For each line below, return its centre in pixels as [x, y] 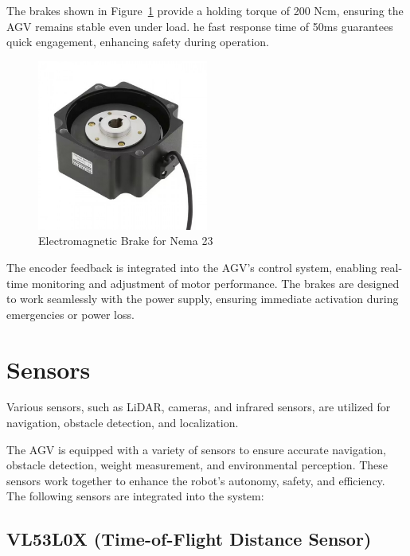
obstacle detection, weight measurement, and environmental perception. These [197, 465]
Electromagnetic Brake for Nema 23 [126, 241]
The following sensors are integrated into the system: [135, 496]
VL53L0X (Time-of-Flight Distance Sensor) [189, 539]
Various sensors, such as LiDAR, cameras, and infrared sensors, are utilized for [199, 407]
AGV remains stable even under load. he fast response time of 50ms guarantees [200, 26]
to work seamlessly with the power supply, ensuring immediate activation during [203, 299]
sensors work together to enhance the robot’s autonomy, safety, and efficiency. [196, 480]
